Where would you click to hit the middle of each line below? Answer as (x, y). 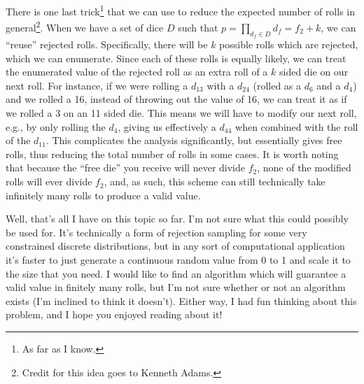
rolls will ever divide (49, 182)
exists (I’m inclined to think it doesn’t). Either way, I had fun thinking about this (181, 300)
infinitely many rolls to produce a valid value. (103, 195)
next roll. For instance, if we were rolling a (97, 85)
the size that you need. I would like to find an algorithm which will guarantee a (176, 273)
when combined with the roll (297, 126)
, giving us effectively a (167, 126)
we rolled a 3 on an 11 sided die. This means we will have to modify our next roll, (181, 113)
